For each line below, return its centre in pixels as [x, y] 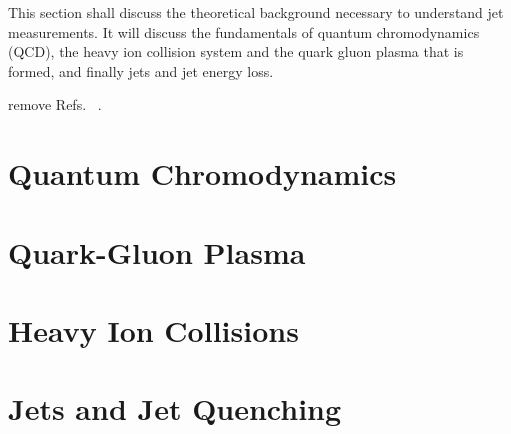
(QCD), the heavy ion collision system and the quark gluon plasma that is [236, 51]
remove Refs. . [55, 104]
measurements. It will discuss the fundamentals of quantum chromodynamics [244, 31]
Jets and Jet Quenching [175, 408]
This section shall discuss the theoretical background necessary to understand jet [256, 12]
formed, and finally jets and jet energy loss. [141, 70]
